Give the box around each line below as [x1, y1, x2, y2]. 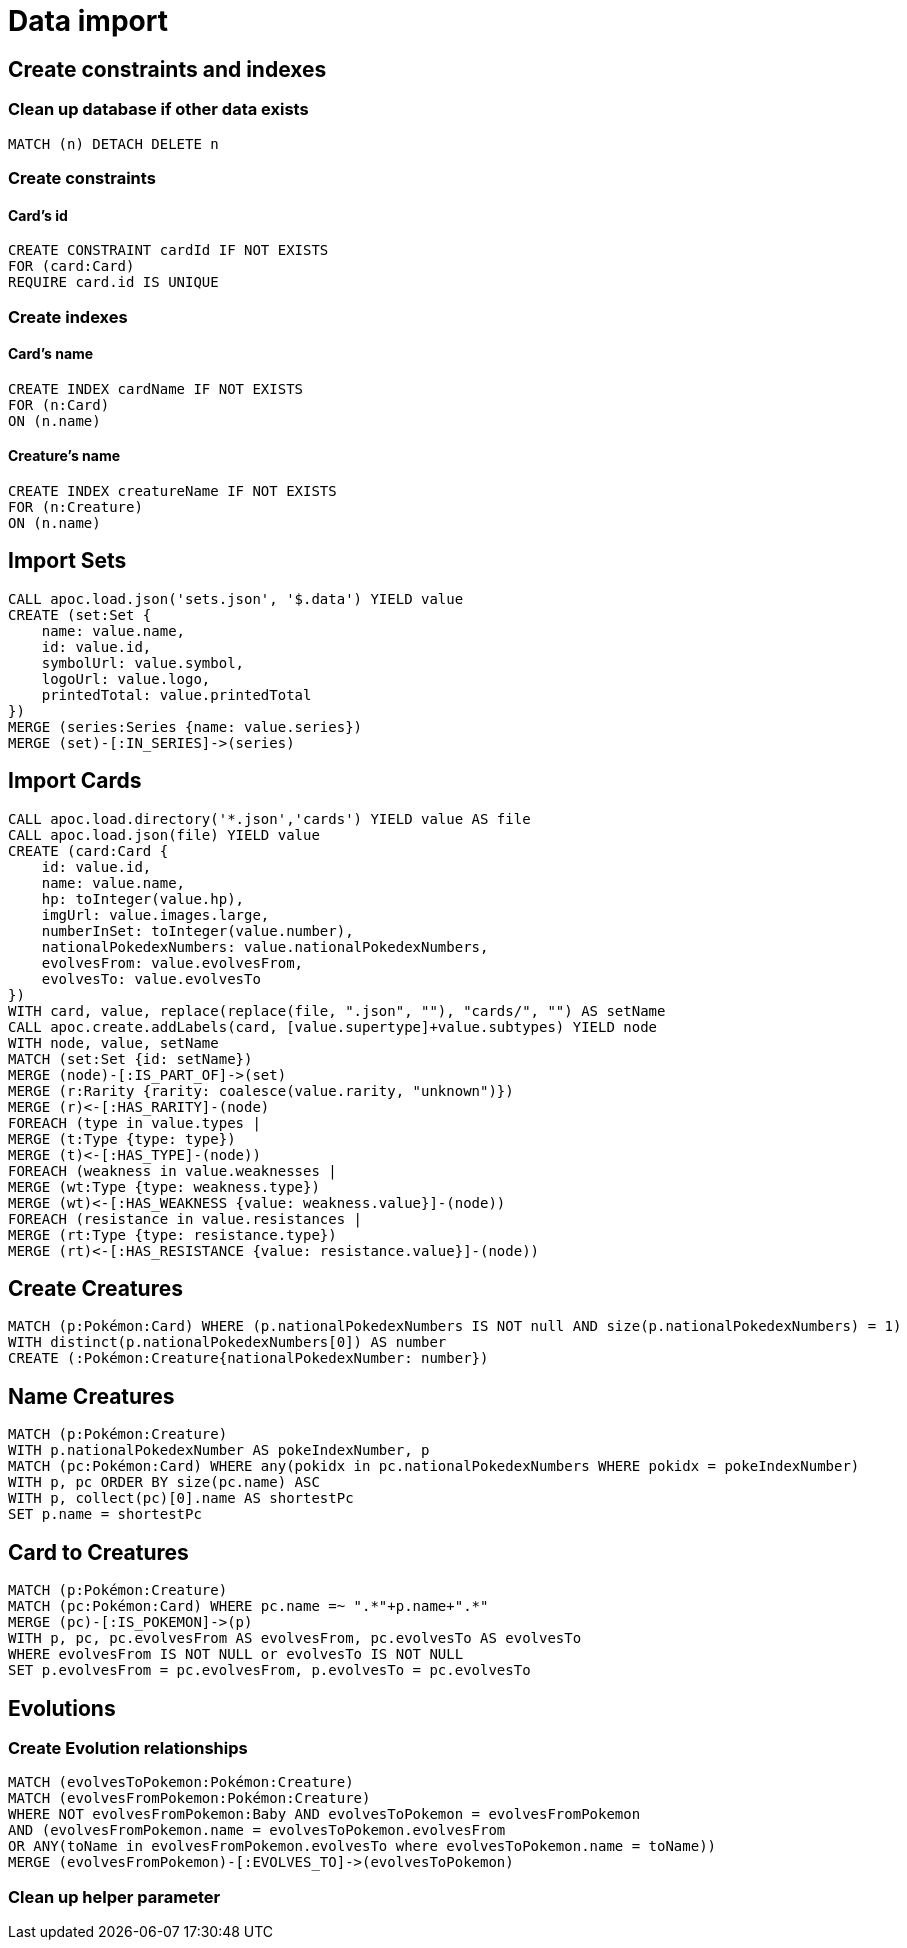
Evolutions [8, 1695, 116, 1721]
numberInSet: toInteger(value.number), [41, 922, 354, 939]
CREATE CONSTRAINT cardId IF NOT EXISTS [8, 242, 329, 259]
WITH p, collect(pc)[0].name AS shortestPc [8, 1490, 354, 1507]
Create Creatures [8, 1276, 184, 1302]
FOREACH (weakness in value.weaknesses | [8, 1162, 337, 1179]
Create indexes [8, 306, 128, 327]
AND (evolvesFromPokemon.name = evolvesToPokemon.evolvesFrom [8, 1822, 506, 1839]
